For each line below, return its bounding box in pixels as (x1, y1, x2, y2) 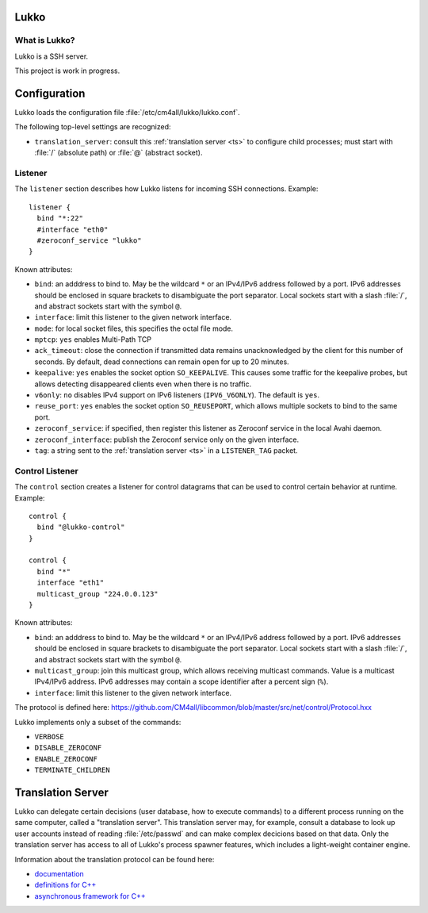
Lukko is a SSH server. (14, 52, 89, 61)
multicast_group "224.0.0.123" (36, 589, 159, 598)
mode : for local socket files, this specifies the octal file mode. (34, 324, 234, 333)
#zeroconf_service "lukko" (36, 236, 142, 245)
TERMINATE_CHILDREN (34, 765, 110, 775)
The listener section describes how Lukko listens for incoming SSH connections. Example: (14, 184, 319, 194)
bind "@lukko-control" (36, 523, 125, 531)
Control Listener (14, 465, 78, 476)
